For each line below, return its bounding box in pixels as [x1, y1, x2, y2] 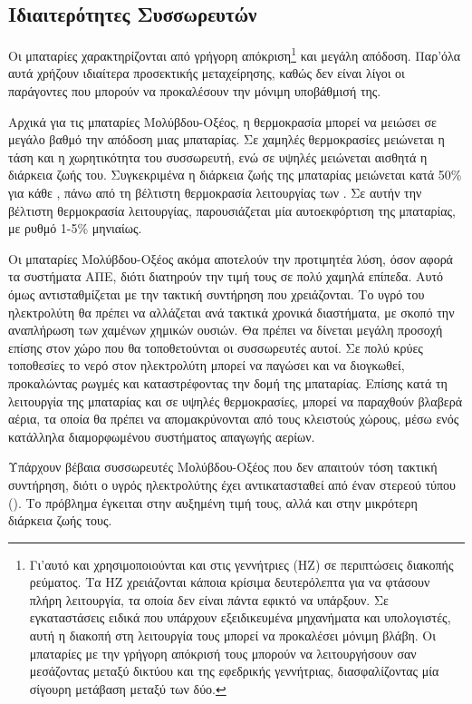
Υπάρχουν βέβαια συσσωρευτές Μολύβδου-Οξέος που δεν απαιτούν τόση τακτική [8, 457, 438, 476]
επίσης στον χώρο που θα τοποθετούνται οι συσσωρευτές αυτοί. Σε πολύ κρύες [8, 337, 423, 357]
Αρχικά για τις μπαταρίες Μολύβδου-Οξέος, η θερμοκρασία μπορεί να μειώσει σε [8, 112, 437, 131]
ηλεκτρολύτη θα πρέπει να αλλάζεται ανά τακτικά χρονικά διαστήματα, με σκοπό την [8, 302, 455, 321]
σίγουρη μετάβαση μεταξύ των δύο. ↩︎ [29, 679, 226, 698]
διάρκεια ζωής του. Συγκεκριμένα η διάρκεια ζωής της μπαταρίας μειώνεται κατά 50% [8, 165, 462, 184]
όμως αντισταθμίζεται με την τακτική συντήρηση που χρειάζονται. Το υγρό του [8, 284, 425, 303]
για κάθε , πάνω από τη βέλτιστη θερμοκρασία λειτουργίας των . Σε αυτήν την [8, 183, 422, 202]
